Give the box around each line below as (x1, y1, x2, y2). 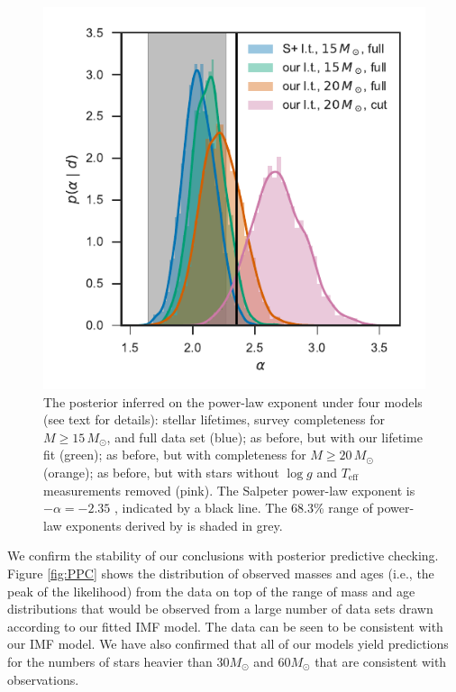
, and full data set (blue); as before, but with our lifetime (106, 427, 423, 446)
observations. (7, 669, 79, 688)
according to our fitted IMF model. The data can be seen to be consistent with (7, 616, 443, 635)
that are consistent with (315, 651, 447, 670)
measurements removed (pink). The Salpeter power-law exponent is (43, 480, 415, 499)
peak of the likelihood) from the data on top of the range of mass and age (7, 581, 415, 600)
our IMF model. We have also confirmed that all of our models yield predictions (7, 634, 449, 653)
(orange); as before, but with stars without (43, 462, 279, 481)
